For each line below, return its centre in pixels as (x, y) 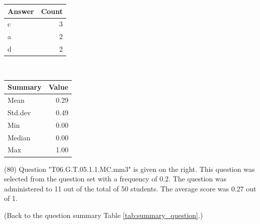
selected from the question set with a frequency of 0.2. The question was (115, 179)
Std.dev (19, 112)
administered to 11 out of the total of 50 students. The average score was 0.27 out (130, 188)
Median (19, 137)
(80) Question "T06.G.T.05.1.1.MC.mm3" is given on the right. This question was (129, 169)
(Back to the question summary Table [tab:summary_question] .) (104, 215)
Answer (21, 11)
